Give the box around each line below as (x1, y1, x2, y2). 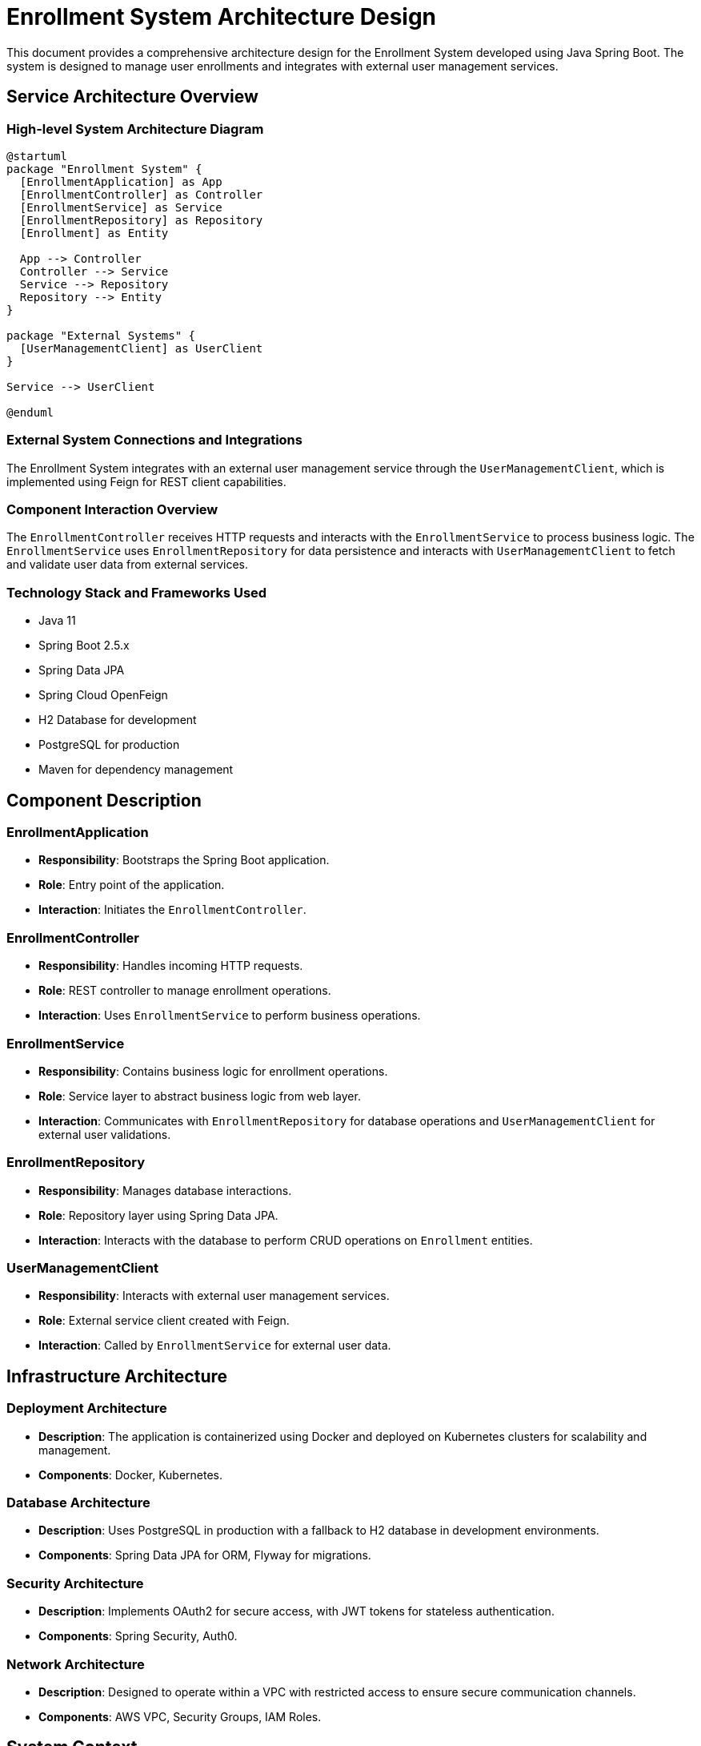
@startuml (6, 149, 67, 163)
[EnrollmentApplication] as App (19, 175, 222, 188)
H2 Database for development (38, 713, 197, 727)
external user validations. (38, 1127, 171, 1141)
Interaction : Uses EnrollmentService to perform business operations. (38, 1008, 421, 1023)
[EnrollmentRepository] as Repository (19, 213, 263, 227)
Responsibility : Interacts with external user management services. (38, 1289, 390, 1303)
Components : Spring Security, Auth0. (38, 1629, 238, 1643)
